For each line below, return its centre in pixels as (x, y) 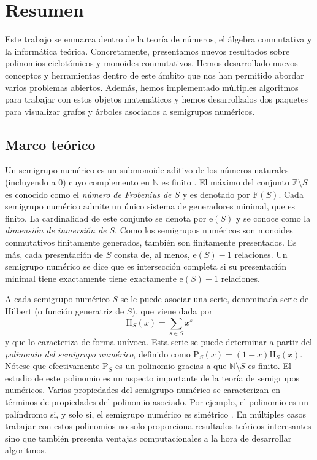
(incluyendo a (30, 182)
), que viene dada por (172, 311)
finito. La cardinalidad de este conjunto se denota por (106, 218)
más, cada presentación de (54, 254)
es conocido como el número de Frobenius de (88, 194)
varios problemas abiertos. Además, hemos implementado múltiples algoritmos (152, 87)
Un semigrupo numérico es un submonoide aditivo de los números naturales (147, 170)
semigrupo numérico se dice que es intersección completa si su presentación (146, 266)
